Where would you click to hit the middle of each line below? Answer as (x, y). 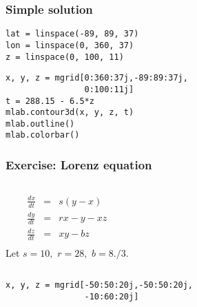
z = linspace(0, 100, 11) (65, 57)
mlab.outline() (40, 124)
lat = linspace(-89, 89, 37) (72, 34)
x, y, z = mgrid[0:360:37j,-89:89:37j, (97, 78)
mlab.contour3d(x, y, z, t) (70, 113)
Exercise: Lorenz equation (79, 165)
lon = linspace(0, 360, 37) (70, 45)
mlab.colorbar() (43, 135)
